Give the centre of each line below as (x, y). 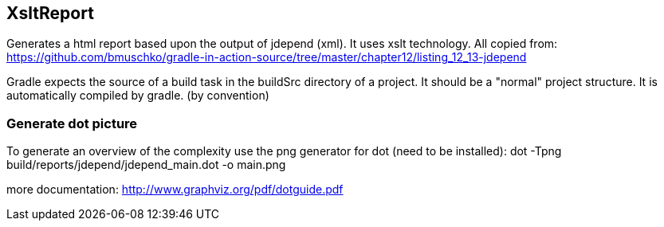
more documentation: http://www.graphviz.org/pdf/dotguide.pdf (175, 190)
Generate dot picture (72, 123)
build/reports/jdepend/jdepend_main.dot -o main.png (146, 165)
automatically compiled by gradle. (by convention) (138, 96)
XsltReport (50, 13)
